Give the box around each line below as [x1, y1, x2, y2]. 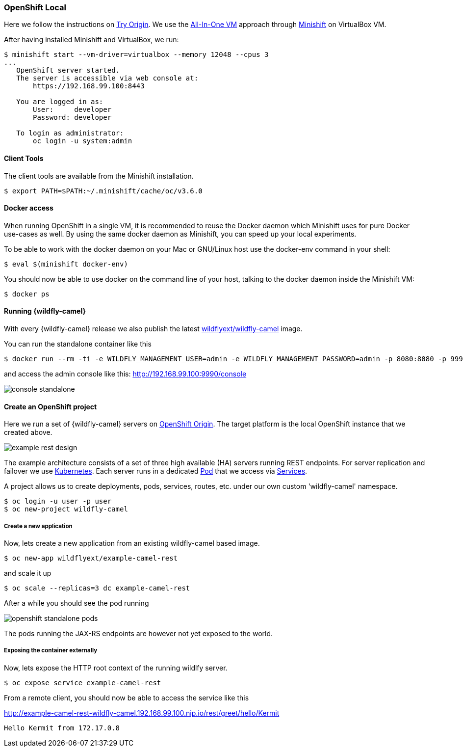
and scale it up [4, 569, 51, 578]
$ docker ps [4, 290, 50, 298]
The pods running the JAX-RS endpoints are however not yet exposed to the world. [4, 629, 273, 638]
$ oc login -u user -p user [4, 497, 112, 506]
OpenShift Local [4, 2, 66, 12]
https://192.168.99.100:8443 [33, 82, 145, 90]
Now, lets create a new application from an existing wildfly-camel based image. [4, 539, 260, 548]
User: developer [33, 106, 112, 114]
